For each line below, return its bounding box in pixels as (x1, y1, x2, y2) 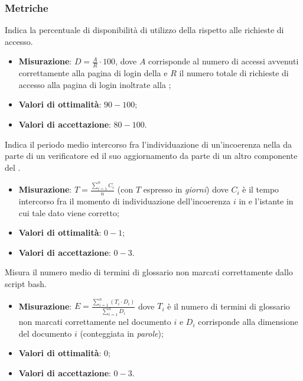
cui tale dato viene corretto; (18, 206, 119, 219)
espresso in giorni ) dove (143, 183, 229, 196)
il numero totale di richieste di (179, 67, 289, 79)
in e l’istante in (239, 195, 294, 207)
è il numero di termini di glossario (167, 299, 290, 312)
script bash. (5, 278, 47, 290)
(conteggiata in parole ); (80, 327, 164, 339)
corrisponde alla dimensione (198, 315, 298, 328)
